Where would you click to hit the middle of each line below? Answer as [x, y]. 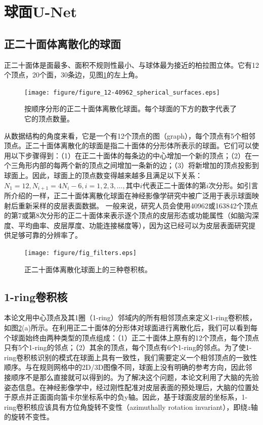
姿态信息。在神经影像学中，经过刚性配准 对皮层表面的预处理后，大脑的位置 [128, 387]
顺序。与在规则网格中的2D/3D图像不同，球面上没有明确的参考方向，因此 [125, 367]
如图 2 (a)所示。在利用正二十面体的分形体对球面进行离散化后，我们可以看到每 [131, 328]
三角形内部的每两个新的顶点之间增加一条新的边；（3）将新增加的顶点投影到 [135, 165]
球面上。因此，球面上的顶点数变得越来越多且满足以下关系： [103, 175]
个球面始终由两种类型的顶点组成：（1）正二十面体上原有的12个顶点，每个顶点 [131, 337]
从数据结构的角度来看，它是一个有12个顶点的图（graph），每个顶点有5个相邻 [130, 135]
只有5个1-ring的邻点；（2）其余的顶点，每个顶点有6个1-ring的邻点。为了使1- [128, 347]
